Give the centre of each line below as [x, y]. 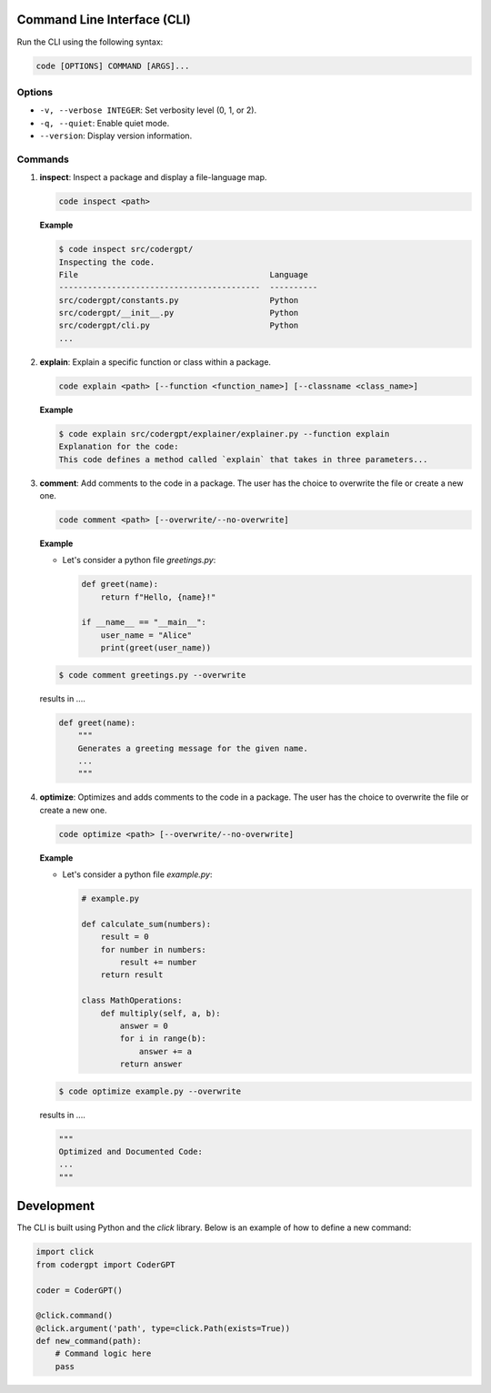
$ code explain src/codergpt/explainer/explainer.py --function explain [224, 434]
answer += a [165, 1051]
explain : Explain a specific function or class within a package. [155, 362]
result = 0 [125, 937]
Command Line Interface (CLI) [104, 20]
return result [132, 975]
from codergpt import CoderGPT [106, 1264]
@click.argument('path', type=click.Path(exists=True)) [163, 1328]
